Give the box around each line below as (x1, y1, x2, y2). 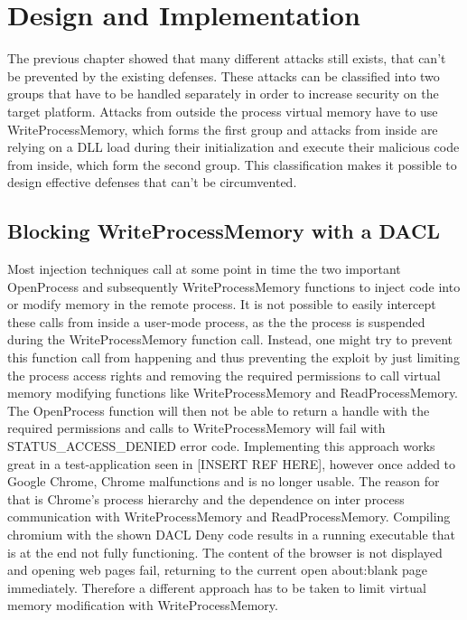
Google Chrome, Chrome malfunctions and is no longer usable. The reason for (7, 472, 440, 491)
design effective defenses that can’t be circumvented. (7, 173, 297, 192)
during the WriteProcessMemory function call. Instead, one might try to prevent (7, 330, 453, 349)
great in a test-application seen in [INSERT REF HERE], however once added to (7, 454, 456, 473)
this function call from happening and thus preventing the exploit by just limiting (7, 348, 460, 367)
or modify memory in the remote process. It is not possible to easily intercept (7, 295, 436, 314)
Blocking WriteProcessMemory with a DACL (7, 217, 440, 245)
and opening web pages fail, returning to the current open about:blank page (7, 560, 428, 579)
